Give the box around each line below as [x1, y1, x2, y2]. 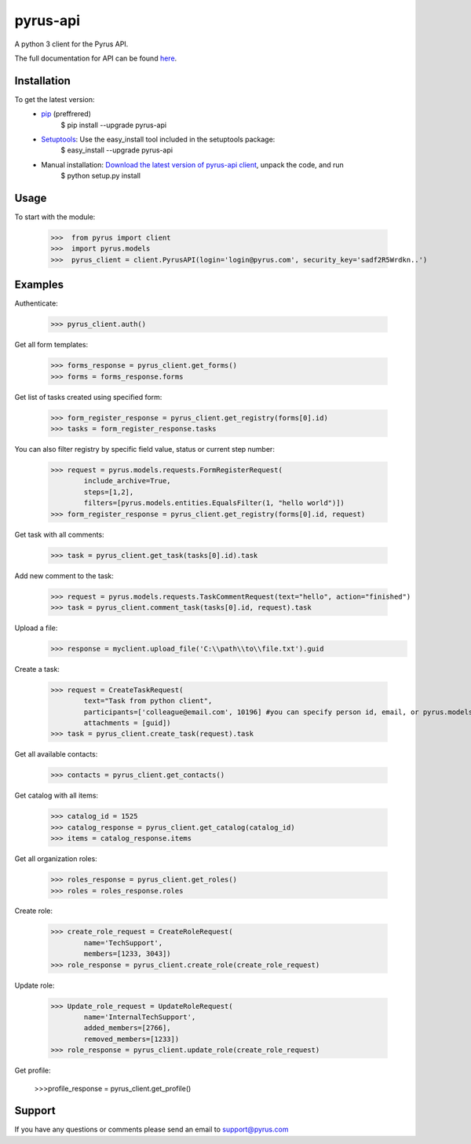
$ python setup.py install [60, 171, 141, 181]
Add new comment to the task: [14, 570, 114, 581]
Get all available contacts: [14, 750, 98, 759]
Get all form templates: [14, 340, 89, 350]
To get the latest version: [14, 94, 95, 104]
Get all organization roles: [14, 854, 97, 863]
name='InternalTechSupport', [83, 1013, 196, 1021]
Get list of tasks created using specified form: [14, 392, 162, 401]
